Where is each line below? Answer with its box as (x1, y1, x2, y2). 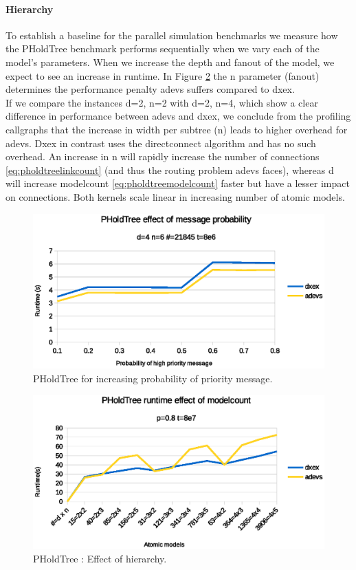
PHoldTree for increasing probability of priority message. (33, 371, 273, 385)
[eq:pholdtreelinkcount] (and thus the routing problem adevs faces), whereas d (5, 162, 334, 177)
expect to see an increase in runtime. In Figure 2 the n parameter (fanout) (5, 68, 320, 83)
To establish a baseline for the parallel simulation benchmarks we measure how (5, 28, 338, 42)
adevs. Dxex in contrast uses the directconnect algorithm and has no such (5, 135, 316, 150)
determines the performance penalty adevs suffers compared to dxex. (5, 82, 295, 96)
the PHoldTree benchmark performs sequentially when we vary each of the (5, 41, 320, 56)
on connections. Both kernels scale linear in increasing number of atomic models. (5, 189, 345, 204)
